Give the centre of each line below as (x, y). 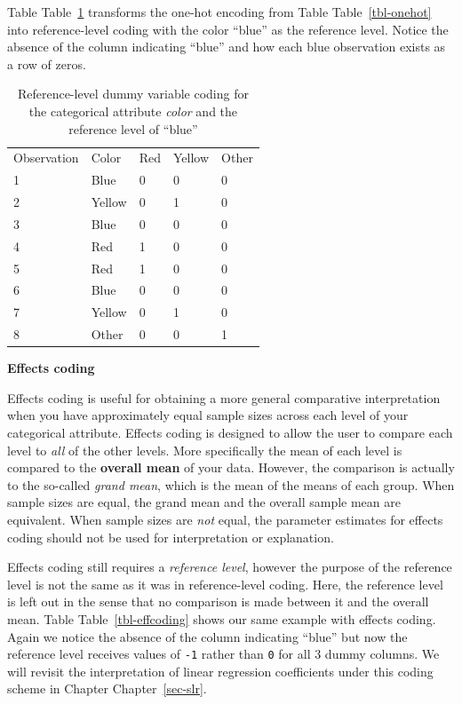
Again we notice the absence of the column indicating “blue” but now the (207, 636)
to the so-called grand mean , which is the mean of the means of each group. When (231, 484)
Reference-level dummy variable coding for (133, 94)
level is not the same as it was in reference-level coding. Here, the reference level (225, 584)
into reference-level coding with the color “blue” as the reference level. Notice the (228, 29)
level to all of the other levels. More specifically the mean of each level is (205, 450)
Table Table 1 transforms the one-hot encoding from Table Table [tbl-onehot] (219, 12)
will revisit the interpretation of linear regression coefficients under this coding (220, 671)
